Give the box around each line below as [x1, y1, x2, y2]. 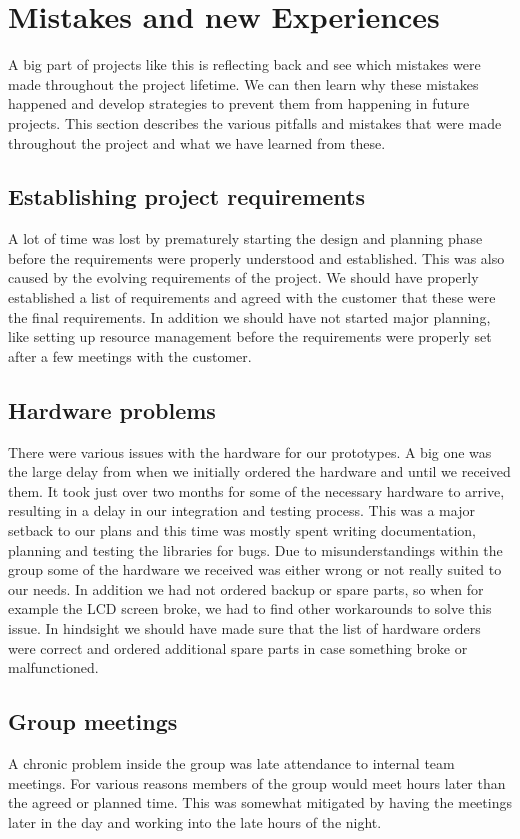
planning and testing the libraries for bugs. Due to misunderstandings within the [8, 539, 503, 560]
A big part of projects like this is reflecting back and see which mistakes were [8, 54, 481, 75]
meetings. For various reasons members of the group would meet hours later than [8, 772, 506, 793]
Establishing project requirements [8, 181, 366, 212]
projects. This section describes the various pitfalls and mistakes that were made [8, 112, 502, 133]
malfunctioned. [8, 657, 99, 678]
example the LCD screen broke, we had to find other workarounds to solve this [8, 598, 492, 619]
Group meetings [8, 706, 178, 737]
